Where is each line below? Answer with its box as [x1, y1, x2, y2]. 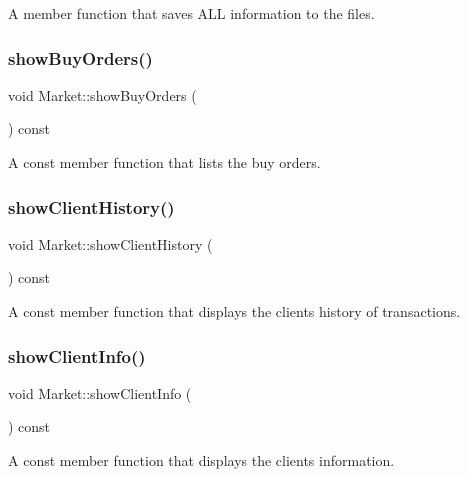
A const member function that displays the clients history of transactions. [8, 301, 461, 321]
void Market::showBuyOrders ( [8, 84, 197, 105]
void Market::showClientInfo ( [8, 382, 192, 403]
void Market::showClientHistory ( [8, 233, 213, 254]
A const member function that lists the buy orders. [8, 152, 321, 172]
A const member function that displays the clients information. [8, 450, 395, 470]
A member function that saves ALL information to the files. [8, 3, 375, 23]
